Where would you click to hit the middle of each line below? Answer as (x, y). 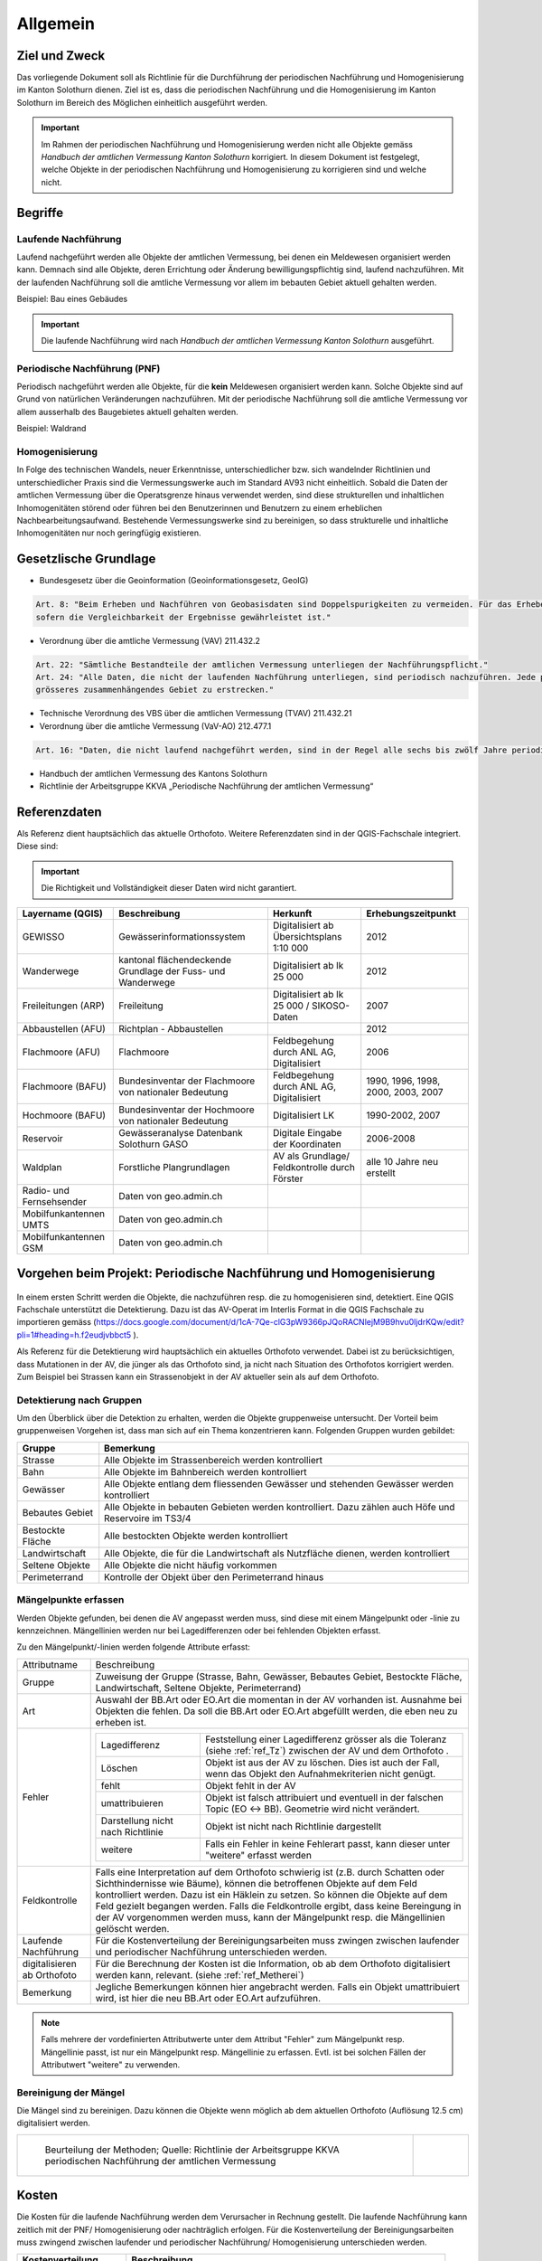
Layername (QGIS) (62, 913)
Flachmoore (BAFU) (64, 1086)
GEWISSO (43, 936)
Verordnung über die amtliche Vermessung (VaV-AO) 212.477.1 (155, 726)
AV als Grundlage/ (311, 1156)
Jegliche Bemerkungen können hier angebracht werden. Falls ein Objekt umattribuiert (278, 1987)
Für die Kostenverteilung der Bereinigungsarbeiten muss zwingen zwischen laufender (277, 1940)
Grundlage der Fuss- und (172, 970)
